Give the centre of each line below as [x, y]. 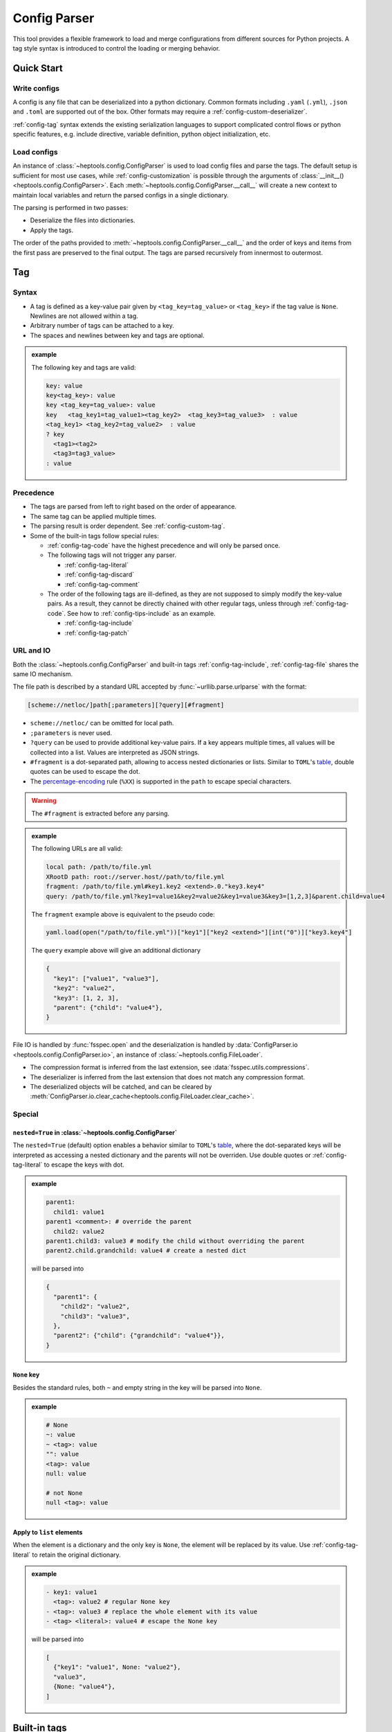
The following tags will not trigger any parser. [112, 555]
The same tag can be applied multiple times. [93, 516]
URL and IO [32, 651]
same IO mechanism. [43, 674]
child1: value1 [79, 1212]
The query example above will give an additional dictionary [116, 951]
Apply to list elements [48, 1532]
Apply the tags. [52, 230]
